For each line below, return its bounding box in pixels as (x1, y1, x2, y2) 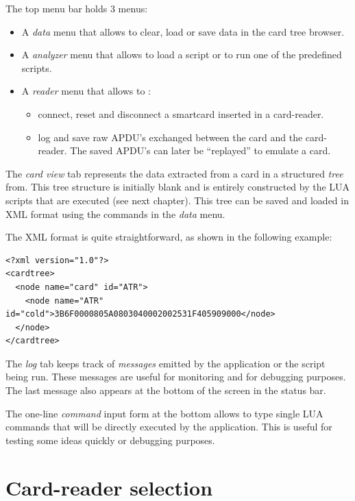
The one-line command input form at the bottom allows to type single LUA (5, 406, 323, 420)
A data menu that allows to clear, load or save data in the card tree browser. (21, 24, 345, 38)
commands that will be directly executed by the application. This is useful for (5, 419, 332, 434)
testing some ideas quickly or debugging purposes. (5, 432, 215, 447)
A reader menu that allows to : (21, 84, 151, 98)
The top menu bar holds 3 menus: (5, 1, 148, 15)
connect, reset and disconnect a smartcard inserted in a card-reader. (38, 106, 324, 121)
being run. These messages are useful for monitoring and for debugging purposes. (5, 369, 346, 384)
